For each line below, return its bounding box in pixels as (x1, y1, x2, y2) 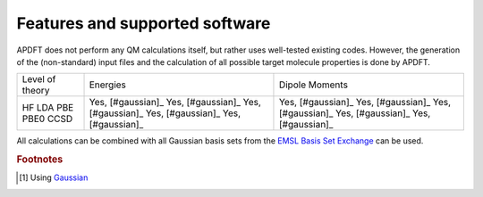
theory (21, 85, 50, 97)
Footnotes (16, 153, 64, 166)
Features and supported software (16, 13, 271, 33)
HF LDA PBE (21, 102, 74, 114)
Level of (21, 73, 56, 86)
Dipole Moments (278, 78, 349, 91)
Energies (89, 78, 127, 91)
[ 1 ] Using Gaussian (19, 172, 89, 183)
